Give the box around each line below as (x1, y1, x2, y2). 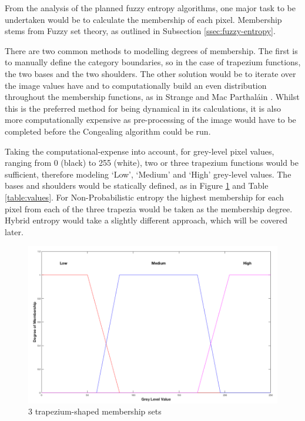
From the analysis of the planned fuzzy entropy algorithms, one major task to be (5, 2, 296, 14)
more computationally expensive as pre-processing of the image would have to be (5, 113, 296, 126)
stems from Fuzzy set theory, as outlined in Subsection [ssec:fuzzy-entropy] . (5, 25, 276, 37)
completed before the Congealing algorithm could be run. (5, 125, 211, 137)
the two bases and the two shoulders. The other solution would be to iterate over (5, 67, 296, 79)
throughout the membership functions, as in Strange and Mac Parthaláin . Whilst (5, 91, 300, 103)
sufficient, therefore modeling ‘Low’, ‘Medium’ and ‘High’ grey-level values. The (5, 168, 291, 180)
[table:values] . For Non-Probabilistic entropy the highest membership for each (5, 191, 284, 203)
